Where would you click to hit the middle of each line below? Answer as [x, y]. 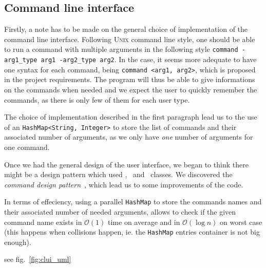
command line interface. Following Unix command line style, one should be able [130, 39]
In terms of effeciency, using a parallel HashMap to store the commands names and [133, 202]
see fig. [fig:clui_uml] [38, 259]
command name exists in [43, 222]
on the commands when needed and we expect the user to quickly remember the [131, 89]
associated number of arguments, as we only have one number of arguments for [129, 137]
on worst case [241, 222]
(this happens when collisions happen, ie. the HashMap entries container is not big [132, 232]
